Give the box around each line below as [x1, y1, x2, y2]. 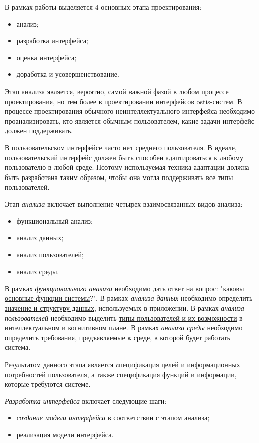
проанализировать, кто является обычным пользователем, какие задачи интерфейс [5, 115, 255, 126]
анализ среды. [16, 266, 59, 277]
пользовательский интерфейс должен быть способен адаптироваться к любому [5, 152, 243, 162]
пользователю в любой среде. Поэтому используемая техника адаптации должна [5, 162, 249, 172]
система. [5, 342, 31, 352]
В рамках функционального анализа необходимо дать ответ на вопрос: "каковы [5, 283, 244, 293]
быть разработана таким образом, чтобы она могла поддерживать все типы [5, 171, 233, 182]
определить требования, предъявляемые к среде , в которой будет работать [5, 332, 230, 342]
